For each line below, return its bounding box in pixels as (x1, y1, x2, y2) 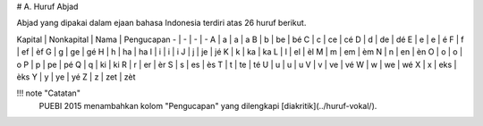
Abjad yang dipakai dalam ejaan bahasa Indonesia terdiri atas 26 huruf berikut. (16, 18, 307, 29)
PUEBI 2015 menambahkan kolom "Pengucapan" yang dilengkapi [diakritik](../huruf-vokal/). (38, 100, 377, 111)
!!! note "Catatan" (16, 88, 80, 98)
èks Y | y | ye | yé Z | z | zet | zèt (16, 71, 136, 82)
